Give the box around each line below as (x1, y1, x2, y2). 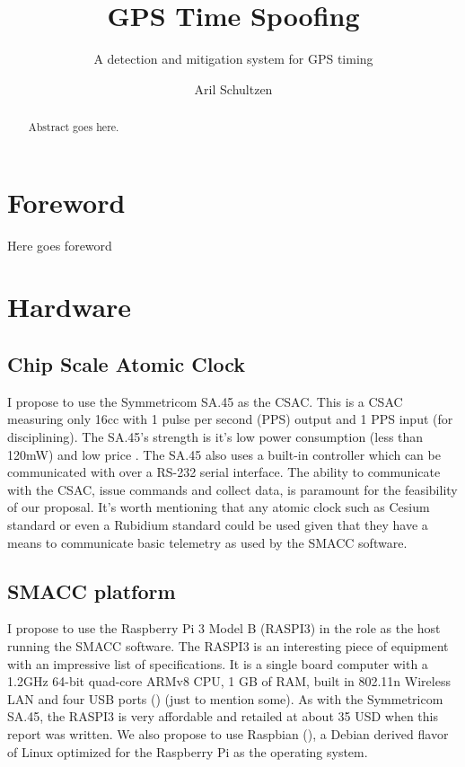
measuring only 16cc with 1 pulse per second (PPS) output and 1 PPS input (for (7, 410, 453, 428)
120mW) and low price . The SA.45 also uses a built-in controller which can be (7, 445, 441, 463)
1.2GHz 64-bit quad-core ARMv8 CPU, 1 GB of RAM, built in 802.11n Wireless (7, 672, 451, 691)
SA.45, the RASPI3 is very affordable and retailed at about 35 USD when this (7, 707, 438, 726)
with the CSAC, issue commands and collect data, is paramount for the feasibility (7, 480, 458, 498)
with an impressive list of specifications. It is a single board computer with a (7, 654, 428, 673)
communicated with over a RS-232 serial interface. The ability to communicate (7, 463, 441, 481)
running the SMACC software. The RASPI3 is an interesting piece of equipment (7, 637, 449, 656)
